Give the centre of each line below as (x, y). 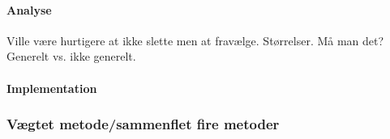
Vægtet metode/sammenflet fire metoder (143, 124)
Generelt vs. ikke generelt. (71, 56)
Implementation (52, 88)
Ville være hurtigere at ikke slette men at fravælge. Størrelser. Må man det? (195, 40)
